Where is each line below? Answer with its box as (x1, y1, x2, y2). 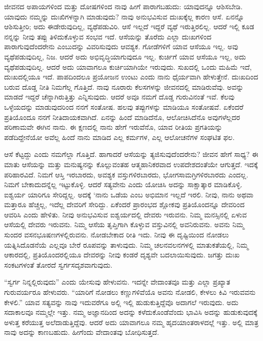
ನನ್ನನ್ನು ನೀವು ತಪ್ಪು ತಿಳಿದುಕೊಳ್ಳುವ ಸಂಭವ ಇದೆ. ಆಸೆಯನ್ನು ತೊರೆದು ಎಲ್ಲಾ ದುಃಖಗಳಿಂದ (4, 31, 212, 42)
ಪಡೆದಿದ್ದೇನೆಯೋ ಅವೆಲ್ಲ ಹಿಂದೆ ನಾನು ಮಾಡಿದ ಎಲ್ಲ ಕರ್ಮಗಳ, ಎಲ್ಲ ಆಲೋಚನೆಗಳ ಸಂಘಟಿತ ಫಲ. (4, 131, 235, 142)
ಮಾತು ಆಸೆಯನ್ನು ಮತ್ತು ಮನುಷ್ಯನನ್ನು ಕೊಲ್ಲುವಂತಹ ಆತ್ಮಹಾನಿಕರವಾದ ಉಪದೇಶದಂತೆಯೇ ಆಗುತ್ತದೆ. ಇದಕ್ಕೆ (4, 158, 258, 169)
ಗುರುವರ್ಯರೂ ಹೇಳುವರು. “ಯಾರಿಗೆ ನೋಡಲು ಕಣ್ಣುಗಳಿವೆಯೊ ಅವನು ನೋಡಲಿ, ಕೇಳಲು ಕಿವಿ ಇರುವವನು (4, 287, 256, 297)
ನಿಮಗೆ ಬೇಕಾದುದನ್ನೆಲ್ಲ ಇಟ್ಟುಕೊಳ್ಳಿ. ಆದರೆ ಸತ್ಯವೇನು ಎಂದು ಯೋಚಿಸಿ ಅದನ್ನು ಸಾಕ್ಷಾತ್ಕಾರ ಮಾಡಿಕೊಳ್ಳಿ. (4, 179, 242, 190)
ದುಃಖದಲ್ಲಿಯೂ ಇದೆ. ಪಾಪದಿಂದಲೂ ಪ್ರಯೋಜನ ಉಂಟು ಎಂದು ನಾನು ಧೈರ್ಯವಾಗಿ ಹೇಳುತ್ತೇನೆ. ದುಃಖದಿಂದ (4, 71, 258, 82)
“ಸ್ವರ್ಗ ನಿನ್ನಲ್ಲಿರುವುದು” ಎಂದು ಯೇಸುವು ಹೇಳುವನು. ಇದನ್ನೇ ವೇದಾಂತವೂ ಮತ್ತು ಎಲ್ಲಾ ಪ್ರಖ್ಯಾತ (4, 276, 231, 287)
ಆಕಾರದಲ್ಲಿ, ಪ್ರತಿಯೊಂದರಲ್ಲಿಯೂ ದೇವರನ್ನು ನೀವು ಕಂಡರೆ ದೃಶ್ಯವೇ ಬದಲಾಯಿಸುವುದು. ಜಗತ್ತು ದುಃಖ (4, 249, 240, 260)
